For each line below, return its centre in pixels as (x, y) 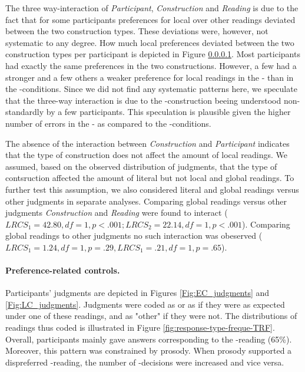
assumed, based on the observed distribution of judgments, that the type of (141, 166)
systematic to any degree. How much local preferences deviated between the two (150, 42)
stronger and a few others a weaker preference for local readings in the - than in (150, 77)
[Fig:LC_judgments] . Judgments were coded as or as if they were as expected (145, 304)
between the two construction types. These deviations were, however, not (137, 31)
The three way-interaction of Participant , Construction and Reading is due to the (152, 8)
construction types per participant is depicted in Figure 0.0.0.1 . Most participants (153, 54)
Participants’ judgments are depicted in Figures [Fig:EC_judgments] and (137, 293)
